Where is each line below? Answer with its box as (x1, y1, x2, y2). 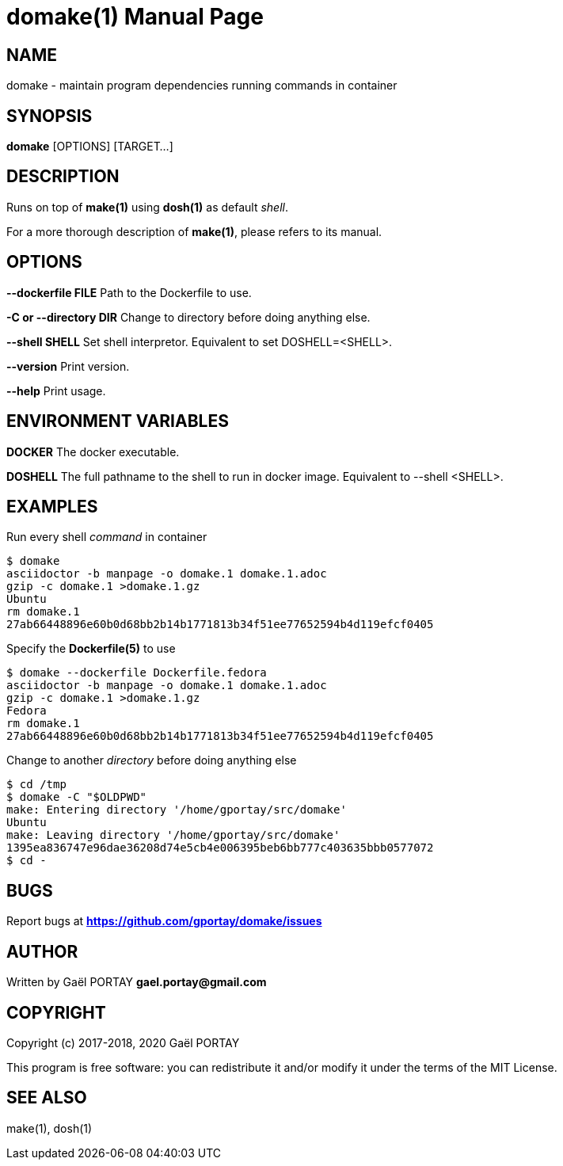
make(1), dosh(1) (6, 1121, 93, 1135)
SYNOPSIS (6, 105, 93, 126)
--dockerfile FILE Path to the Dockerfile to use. (6, 285, 252, 299)
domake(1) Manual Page (6, 3, 264, 30)
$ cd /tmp (6, 778, 67, 791)
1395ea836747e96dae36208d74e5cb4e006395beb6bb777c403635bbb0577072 (6, 841, 434, 855)
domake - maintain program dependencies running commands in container (6, 78, 398, 93)
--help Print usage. (6, 383, 106, 398)
